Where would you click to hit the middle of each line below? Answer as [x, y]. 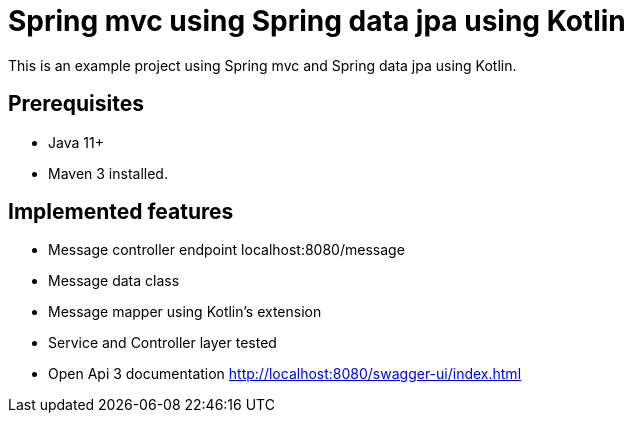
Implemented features [121, 212]
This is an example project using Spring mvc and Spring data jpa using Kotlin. [262, 65]
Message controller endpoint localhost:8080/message [226, 250]
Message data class [114, 281]
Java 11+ [76, 142]
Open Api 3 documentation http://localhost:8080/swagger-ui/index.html [285, 374]
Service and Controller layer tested [162, 343]
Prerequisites [76, 104]
